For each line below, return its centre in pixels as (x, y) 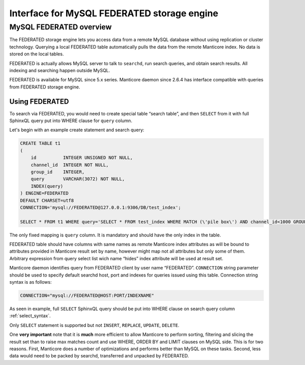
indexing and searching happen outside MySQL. (60, 70)
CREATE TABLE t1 (40, 143)
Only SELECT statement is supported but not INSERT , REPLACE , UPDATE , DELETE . (95, 325)
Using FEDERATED (39, 101)
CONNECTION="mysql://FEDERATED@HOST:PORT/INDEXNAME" (87, 296)
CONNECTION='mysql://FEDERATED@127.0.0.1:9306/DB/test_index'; (101, 207)
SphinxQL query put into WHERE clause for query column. (71, 121)
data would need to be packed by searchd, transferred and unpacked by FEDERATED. (99, 356)
